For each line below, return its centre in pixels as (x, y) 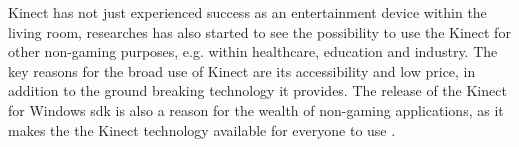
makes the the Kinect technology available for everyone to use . (202, 129)
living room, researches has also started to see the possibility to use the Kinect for (259, 31)
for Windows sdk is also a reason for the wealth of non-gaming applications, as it (256, 109)
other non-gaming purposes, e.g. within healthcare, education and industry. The (253, 51)
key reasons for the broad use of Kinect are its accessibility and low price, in (242, 70)
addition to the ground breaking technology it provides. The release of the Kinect (257, 90)
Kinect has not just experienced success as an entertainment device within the (247, 12)
